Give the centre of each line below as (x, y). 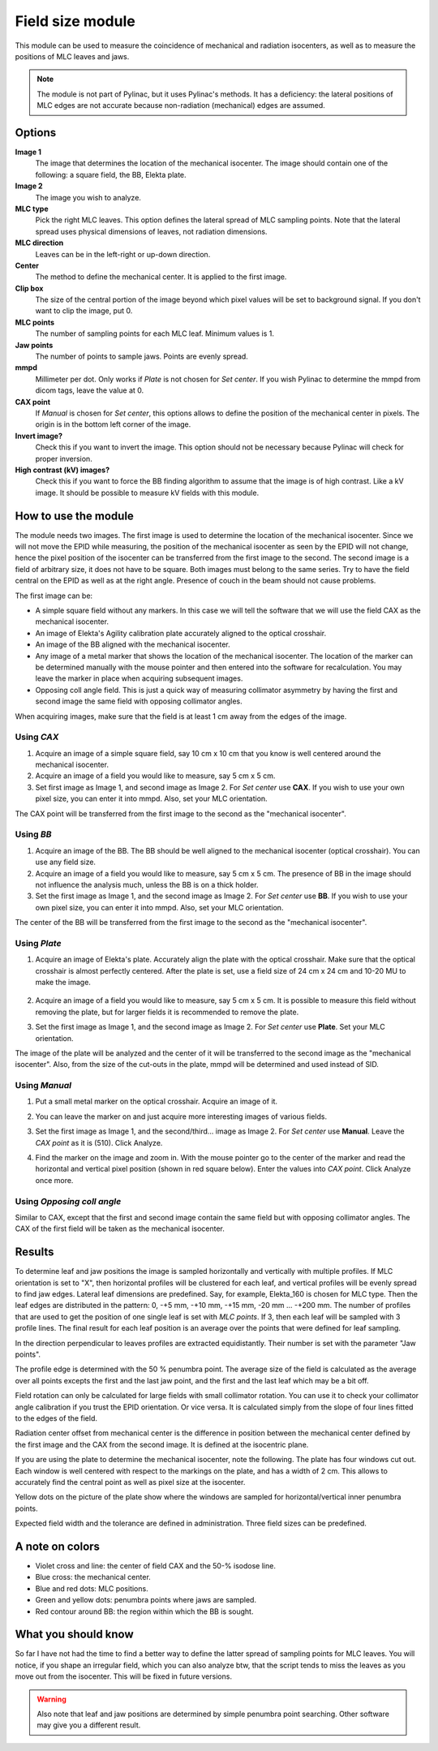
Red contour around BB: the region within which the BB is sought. (144, 1611)
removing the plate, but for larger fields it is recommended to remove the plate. (167, 1012)
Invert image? (39, 436)
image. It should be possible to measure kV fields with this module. (147, 493)
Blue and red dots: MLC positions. (92, 1588)
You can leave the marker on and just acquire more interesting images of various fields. (181, 1116)
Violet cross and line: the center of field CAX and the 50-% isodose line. (155, 1565)
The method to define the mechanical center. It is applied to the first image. (161, 277)
